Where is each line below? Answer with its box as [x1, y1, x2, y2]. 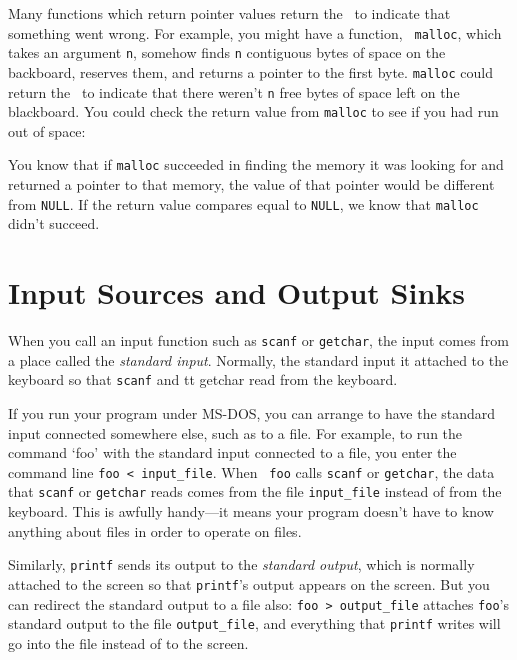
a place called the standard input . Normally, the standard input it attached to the [8, 349, 509, 370]
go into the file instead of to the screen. [8, 632, 249, 653]
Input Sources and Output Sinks [8, 272, 465, 313]
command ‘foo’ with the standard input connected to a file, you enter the [8, 442, 457, 463]
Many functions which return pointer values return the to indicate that [8, 3, 451, 23]
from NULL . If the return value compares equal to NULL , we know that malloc [8, 193, 479, 214]
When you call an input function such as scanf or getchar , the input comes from [8, 330, 509, 351]
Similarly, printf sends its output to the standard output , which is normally [8, 554, 475, 575]
